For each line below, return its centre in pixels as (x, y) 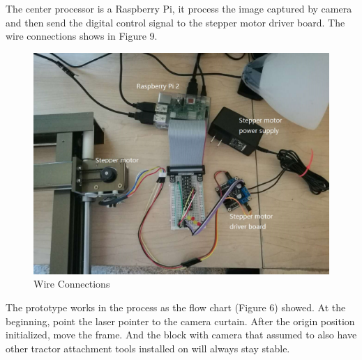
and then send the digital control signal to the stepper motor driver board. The (175, 22)
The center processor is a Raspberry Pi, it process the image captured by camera (179, 8)
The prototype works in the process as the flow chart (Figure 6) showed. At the (176, 307)
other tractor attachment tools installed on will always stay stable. (148, 348)
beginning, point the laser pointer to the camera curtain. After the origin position (180, 321)
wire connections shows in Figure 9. (82, 36)
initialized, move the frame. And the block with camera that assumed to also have (181, 335)
